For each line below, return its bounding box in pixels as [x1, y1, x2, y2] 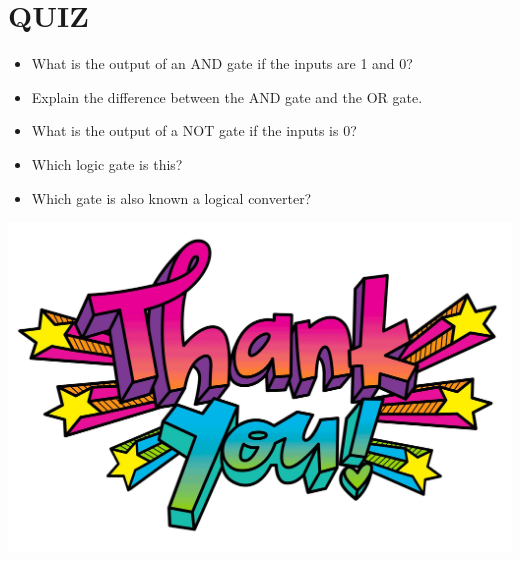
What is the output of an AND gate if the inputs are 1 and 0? [31, 53, 413, 74]
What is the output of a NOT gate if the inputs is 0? [31, 120, 357, 141]
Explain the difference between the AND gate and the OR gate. [31, 86, 423, 107]
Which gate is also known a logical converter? [31, 187, 312, 208]
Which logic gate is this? [31, 153, 183, 174]
